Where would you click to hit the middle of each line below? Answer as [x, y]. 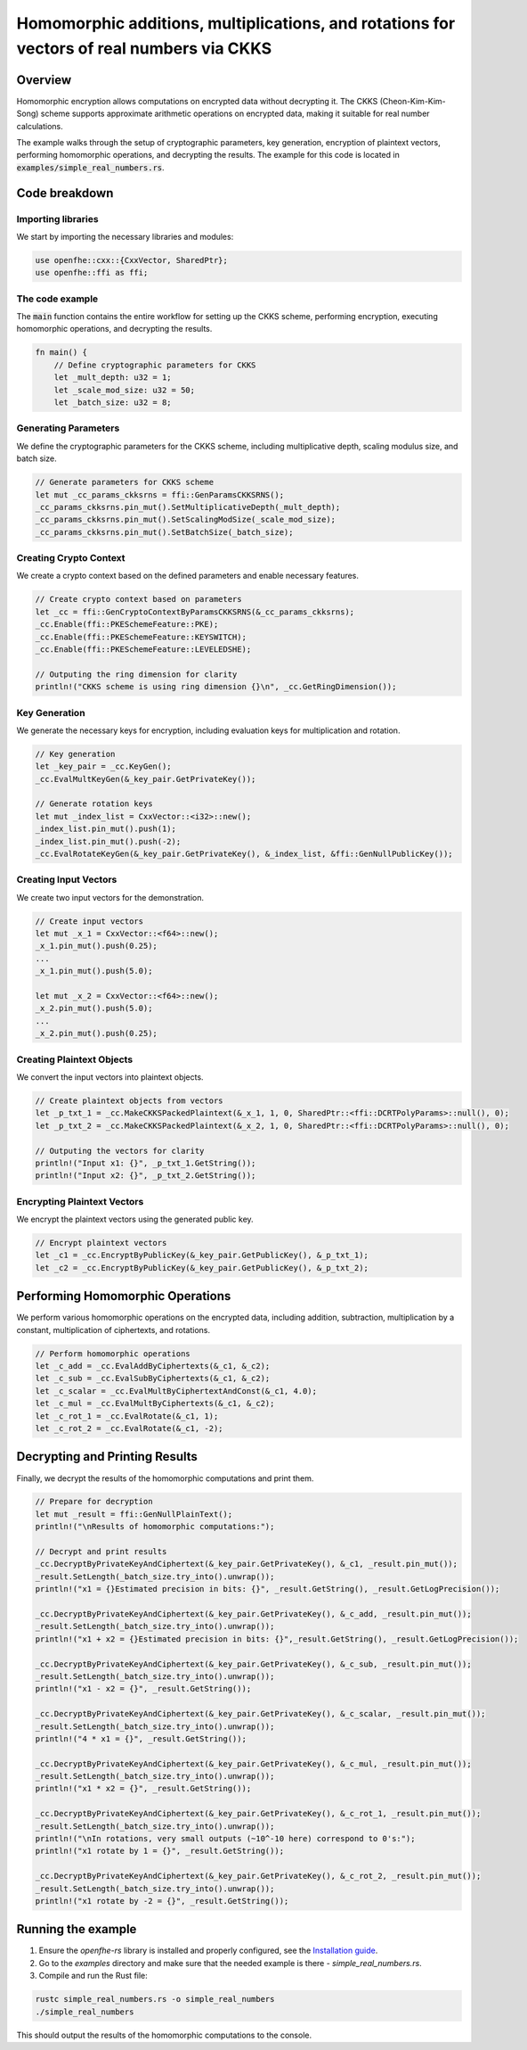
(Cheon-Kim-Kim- [413, 101]
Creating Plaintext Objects [75, 1059]
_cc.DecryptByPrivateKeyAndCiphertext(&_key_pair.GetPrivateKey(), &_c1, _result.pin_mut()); [247, 1564]
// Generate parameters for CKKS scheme [124, 482]
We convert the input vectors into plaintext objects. [110, 1077]
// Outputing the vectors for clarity [120, 1151]
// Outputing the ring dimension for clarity [136, 674]
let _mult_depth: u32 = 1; [113, 378]
